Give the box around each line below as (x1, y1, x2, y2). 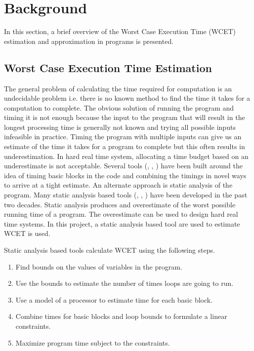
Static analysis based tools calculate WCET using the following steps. (4, 245, 215, 255)
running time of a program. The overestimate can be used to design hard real (4, 209, 238, 219)
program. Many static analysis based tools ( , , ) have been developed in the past (4, 190, 248, 200)
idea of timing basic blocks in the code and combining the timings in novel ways (4, 170, 247, 180)
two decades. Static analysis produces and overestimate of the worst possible (4, 199, 236, 209)
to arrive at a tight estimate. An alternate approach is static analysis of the (4, 180, 233, 190)
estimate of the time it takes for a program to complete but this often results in (4, 141, 245, 152)
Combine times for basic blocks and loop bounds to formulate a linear (15, 311, 227, 321)
